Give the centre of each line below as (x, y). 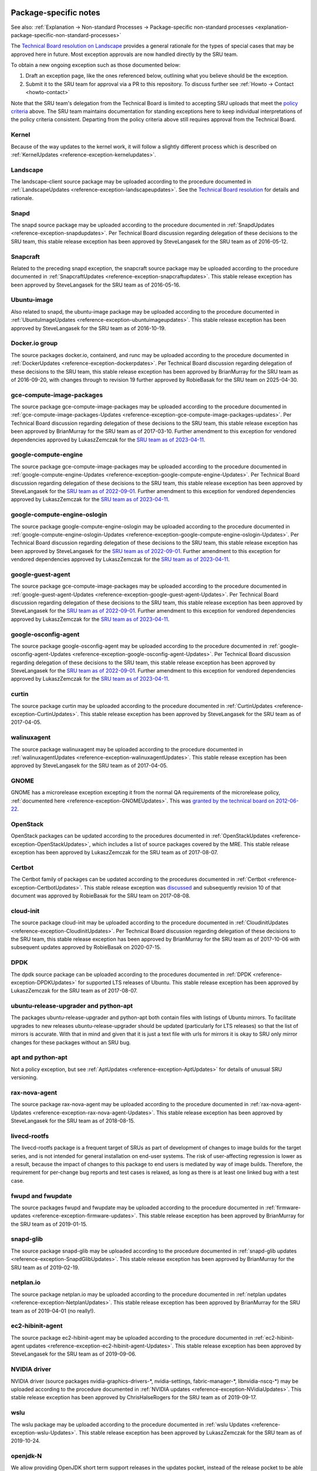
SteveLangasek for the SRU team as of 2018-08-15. (73, 1121)
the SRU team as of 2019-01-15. (49, 1224)
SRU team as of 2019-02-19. (45, 1267)
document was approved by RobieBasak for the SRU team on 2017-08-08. (101, 896)
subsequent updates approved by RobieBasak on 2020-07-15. (86, 947)
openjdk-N (26, 1456)
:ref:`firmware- (283, 1207)
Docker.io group (34, 343)
